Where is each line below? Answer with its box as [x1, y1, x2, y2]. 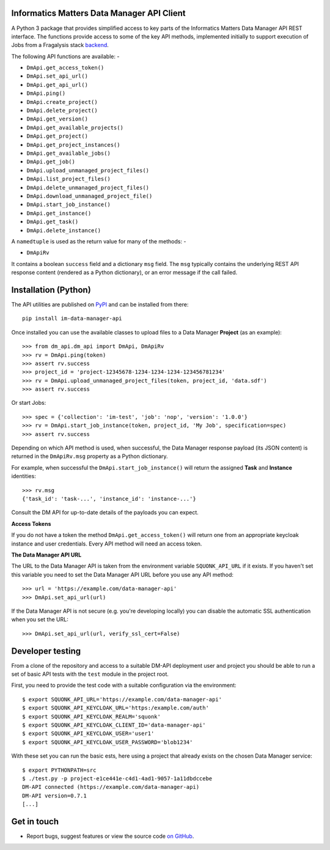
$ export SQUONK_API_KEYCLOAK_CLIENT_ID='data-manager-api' [22, 722, 206, 728]
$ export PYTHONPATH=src [22, 766, 97, 774]
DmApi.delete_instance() [26, 227, 101, 234]
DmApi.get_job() [26, 158, 76, 165]
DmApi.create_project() [26, 98, 98, 105]
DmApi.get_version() [26, 116, 89, 122]
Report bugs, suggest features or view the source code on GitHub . [26, 832, 194, 840]
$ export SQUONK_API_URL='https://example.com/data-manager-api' [22, 696, 222, 703]
